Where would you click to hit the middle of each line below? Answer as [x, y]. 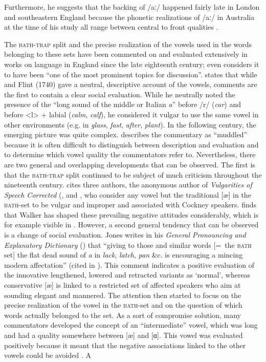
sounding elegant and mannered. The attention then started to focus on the [123, 295]
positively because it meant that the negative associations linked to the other [125, 345]
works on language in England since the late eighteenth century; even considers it [132, 64]
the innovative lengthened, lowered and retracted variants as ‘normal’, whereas [127, 275]
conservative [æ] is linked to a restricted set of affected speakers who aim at [123, 285]
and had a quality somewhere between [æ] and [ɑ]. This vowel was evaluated [124, 335]
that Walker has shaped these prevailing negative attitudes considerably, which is [131, 214]
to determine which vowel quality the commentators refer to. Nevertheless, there [130, 154]
